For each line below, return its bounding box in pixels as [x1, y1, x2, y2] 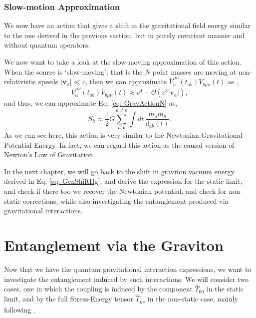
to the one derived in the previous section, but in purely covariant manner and [4, 30, 245, 40]
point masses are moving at [152, 66, 237, 77]
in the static [206, 283, 244, 294]
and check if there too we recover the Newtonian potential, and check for [4, 186, 227, 196]
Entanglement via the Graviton [4, 235, 224, 255]
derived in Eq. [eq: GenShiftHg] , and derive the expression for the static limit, [4, 176, 243, 186]
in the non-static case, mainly [147, 293, 238, 304]
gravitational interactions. [4, 205, 83, 216]
